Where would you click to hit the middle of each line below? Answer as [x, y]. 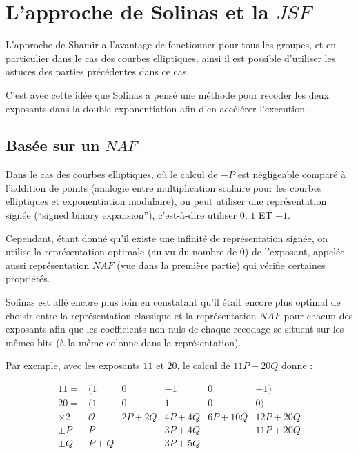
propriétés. [28, 278]
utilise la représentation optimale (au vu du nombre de [121, 251]
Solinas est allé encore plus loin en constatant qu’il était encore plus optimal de [173, 302]
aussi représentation [48, 265]
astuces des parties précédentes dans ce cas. [98, 71]
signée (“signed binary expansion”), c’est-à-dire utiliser [121, 215]
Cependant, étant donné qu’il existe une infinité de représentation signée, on [167, 238]
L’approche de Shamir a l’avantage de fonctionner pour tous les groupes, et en [171, 45]
